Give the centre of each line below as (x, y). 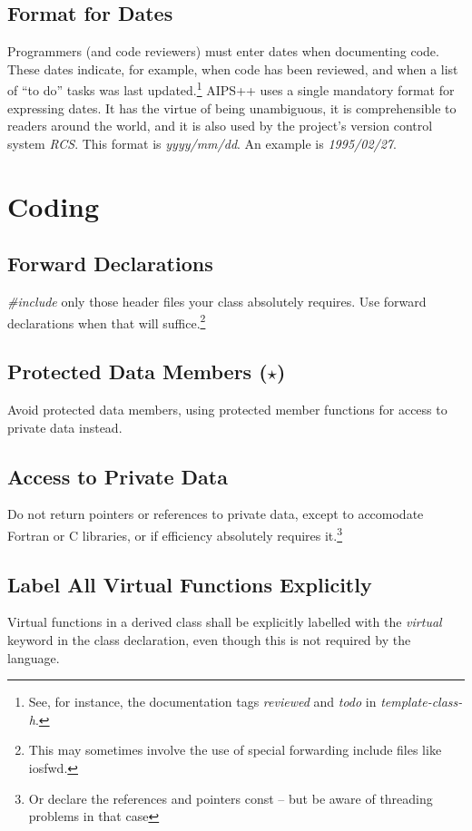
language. (34, 657)
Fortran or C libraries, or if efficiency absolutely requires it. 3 (175, 534)
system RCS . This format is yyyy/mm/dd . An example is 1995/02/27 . (202, 143)
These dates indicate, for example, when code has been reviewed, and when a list (233, 68)
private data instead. (65, 427)
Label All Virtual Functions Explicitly (190, 584)
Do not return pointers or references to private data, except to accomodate (216, 514)
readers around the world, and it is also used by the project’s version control (220, 126)
